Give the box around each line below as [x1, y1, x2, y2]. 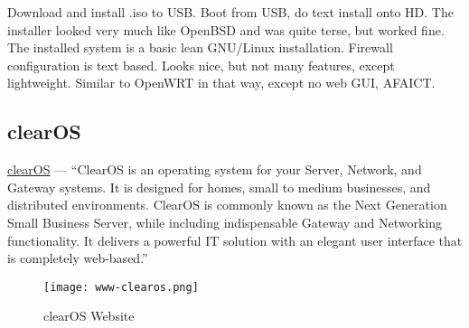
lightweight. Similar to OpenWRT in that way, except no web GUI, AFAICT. [7, 73, 436, 92]
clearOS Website [43, 306, 135, 325]
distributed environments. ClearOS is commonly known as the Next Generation [7, 195, 447, 214]
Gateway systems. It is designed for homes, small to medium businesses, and [7, 177, 431, 196]
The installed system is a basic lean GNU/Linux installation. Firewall [7, 38, 393, 57]
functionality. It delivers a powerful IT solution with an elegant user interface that [7, 230, 463, 249]
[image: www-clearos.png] [43, 280, 199, 294]
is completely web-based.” [7, 248, 148, 267]
